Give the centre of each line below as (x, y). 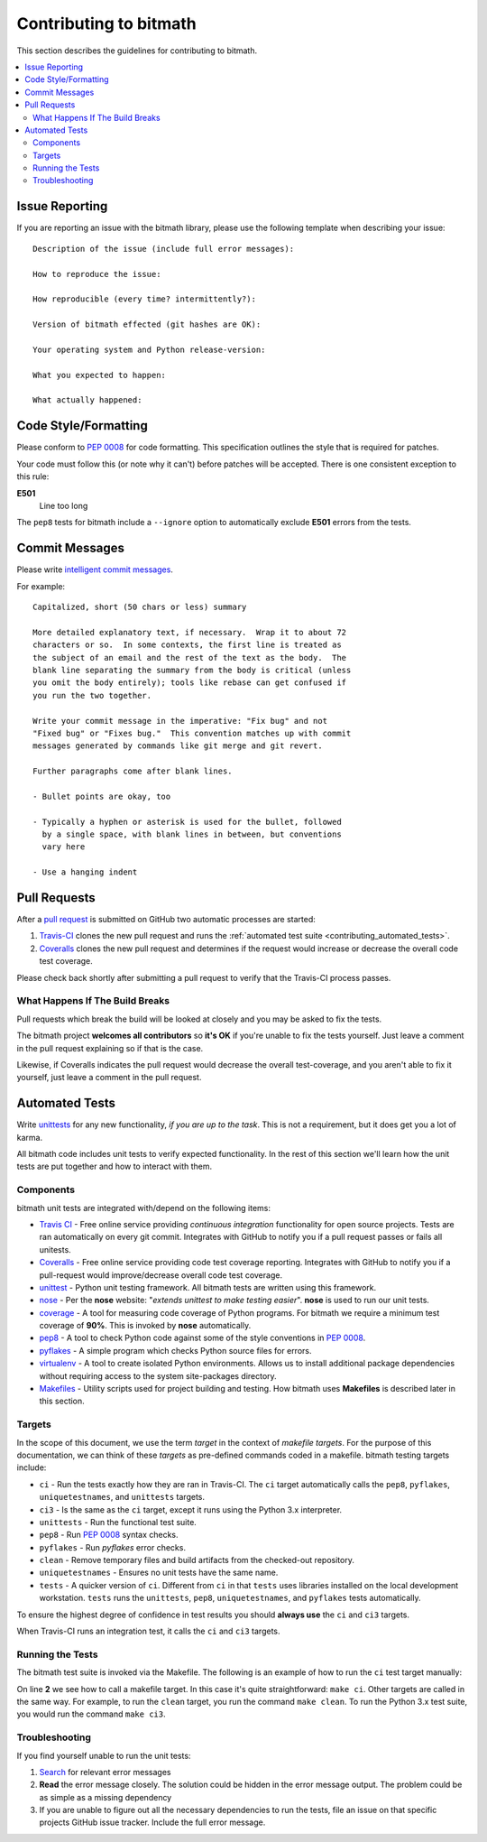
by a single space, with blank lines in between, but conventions (192, 834)
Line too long (64, 505)
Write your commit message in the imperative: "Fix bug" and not (180, 721)
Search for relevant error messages (105, 1772)
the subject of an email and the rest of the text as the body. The (190, 657)
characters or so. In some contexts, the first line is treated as (187, 645)
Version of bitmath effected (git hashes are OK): (147, 324)
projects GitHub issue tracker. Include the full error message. (152, 1822)
